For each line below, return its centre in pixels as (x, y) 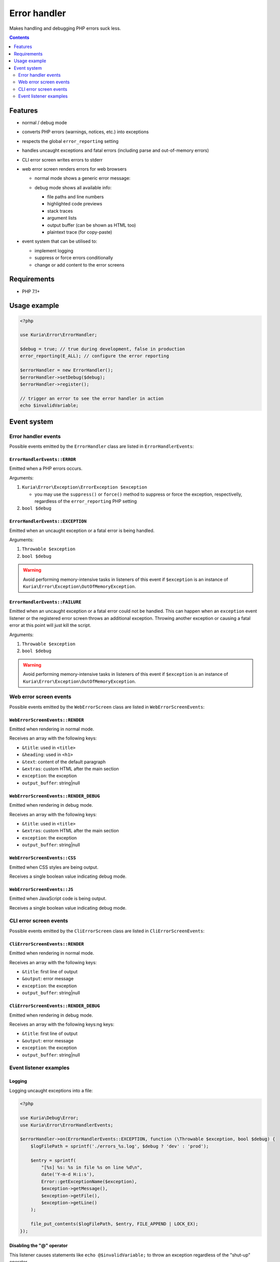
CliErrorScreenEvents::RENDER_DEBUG (55, 1006)
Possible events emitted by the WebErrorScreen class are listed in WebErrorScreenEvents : (107, 707)
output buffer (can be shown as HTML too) (92, 225)
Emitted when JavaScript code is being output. (58, 899)
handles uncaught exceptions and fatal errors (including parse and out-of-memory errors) (116, 150)
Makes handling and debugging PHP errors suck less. (65, 28)
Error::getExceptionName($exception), (89, 1181)
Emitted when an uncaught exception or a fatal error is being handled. (82, 531)
